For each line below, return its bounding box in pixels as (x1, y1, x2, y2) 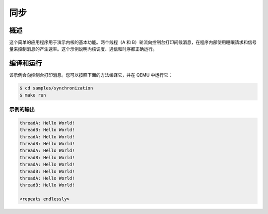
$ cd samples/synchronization (19, 86, 93, 91)
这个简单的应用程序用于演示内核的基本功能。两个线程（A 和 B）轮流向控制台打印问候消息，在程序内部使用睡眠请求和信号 (9, 40, 257, 45)
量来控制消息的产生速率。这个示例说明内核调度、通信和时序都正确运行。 (9, 46, 157, 52)
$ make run (19, 92, 46, 98)
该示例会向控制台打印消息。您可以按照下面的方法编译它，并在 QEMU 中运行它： (9, 72, 173, 78)
